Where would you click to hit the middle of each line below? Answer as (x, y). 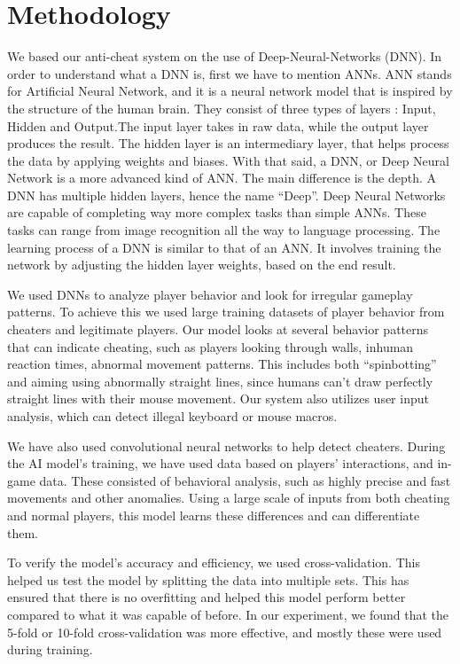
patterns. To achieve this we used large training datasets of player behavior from (226, 312)
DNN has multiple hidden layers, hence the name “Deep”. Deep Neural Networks (226, 195)
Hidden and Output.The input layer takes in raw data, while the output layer (218, 125)
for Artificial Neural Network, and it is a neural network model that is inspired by (230, 91)
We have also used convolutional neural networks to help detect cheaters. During (226, 445)
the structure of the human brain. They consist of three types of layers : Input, (222, 108)
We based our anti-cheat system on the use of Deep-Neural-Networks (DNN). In (225, 56)
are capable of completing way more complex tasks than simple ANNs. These (217, 212)
